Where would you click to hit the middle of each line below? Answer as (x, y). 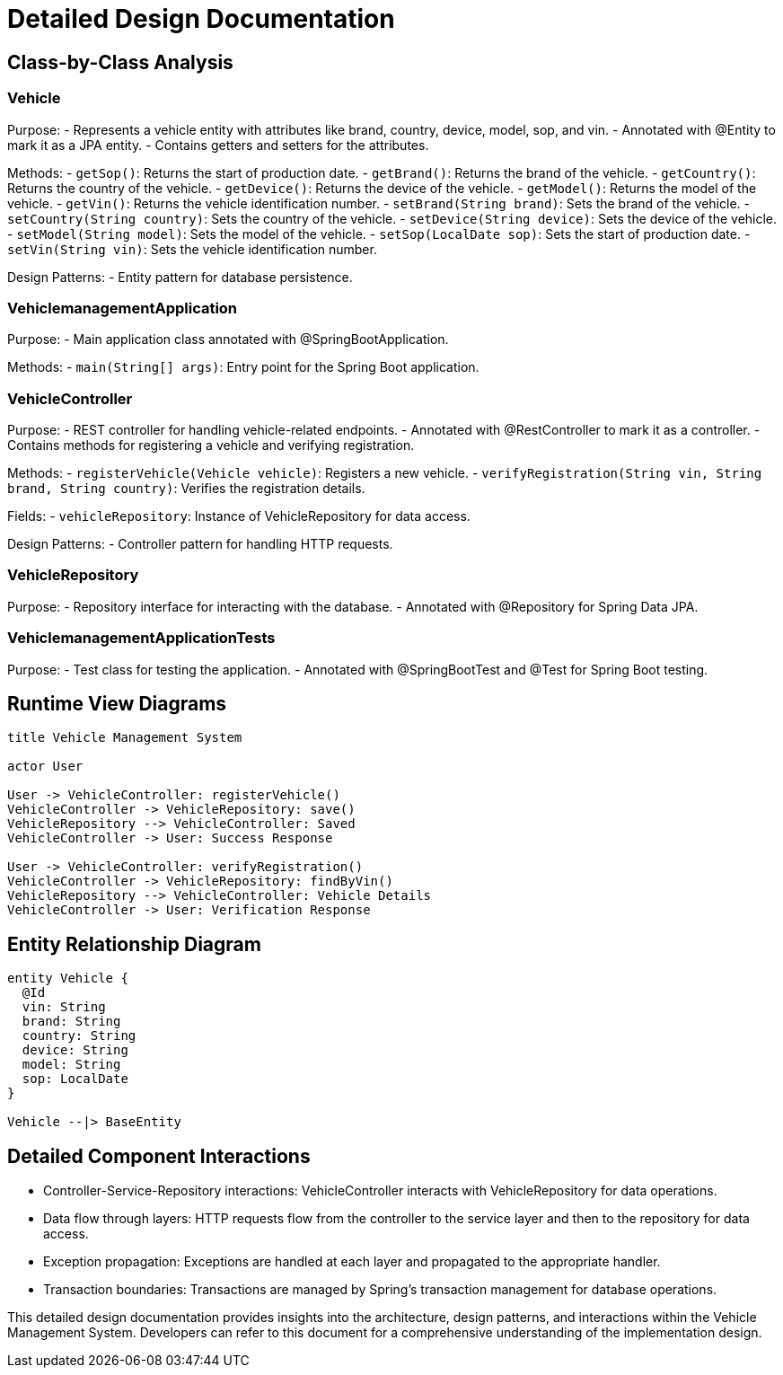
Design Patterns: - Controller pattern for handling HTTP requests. (200, 544)
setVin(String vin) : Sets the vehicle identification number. (192, 249)
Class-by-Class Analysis (120, 62)
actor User (45, 767)
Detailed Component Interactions (159, 1156)
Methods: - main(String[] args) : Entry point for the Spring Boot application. (243, 367)
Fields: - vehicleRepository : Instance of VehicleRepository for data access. (239, 516)
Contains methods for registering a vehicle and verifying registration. (211, 445)
